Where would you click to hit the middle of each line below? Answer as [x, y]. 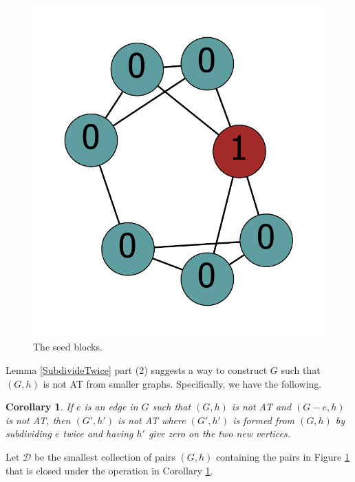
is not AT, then [38, 420]
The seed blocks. [68, 347]
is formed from [264, 420]
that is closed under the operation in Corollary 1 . [109, 470]
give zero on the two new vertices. [219, 433]
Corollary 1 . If [39, 407]
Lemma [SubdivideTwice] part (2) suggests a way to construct [137, 369]
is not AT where [152, 420]
